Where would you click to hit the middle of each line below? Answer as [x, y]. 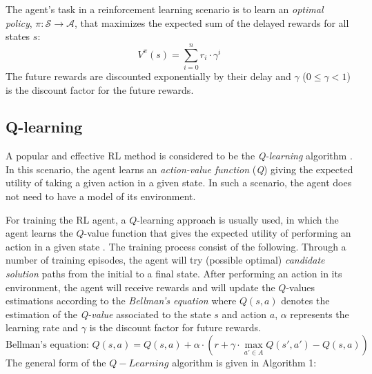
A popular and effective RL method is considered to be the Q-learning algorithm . [179, 156]
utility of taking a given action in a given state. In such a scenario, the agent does [179, 183]
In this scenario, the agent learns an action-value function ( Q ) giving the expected [179, 169]
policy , [19, 22]
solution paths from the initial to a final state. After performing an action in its [174, 274]
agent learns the [39, 233]
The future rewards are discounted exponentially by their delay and [148, 76]
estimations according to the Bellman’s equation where [121, 301]
